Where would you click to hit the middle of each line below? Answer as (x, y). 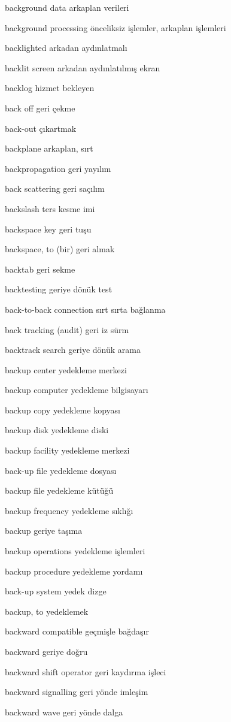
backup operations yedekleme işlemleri (75, 551)
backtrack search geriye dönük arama (73, 350)
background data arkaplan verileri (67, 7)
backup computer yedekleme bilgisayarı (77, 390)
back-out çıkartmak (41, 128)
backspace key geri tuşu (48, 229)
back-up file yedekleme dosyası (61, 470)
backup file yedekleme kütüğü (59, 490)
